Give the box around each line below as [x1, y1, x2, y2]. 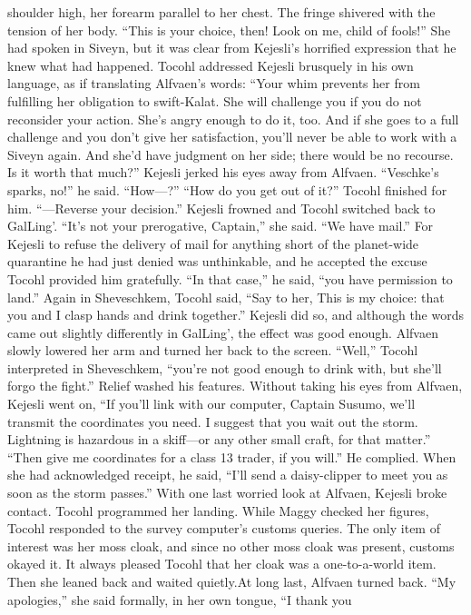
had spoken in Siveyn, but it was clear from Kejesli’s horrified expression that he [7, 38, 456, 57]
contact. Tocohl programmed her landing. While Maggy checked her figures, [7, 501, 429, 520]
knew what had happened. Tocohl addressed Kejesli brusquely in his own [7, 55, 414, 74]
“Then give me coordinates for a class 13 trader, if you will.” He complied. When [7, 447, 456, 466]
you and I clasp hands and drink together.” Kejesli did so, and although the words [7, 305, 464, 324]
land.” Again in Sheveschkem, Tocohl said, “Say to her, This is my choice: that [7, 287, 445, 306]
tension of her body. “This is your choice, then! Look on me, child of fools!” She [7, 20, 451, 39]
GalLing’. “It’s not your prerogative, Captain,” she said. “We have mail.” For [7, 216, 434, 235]
